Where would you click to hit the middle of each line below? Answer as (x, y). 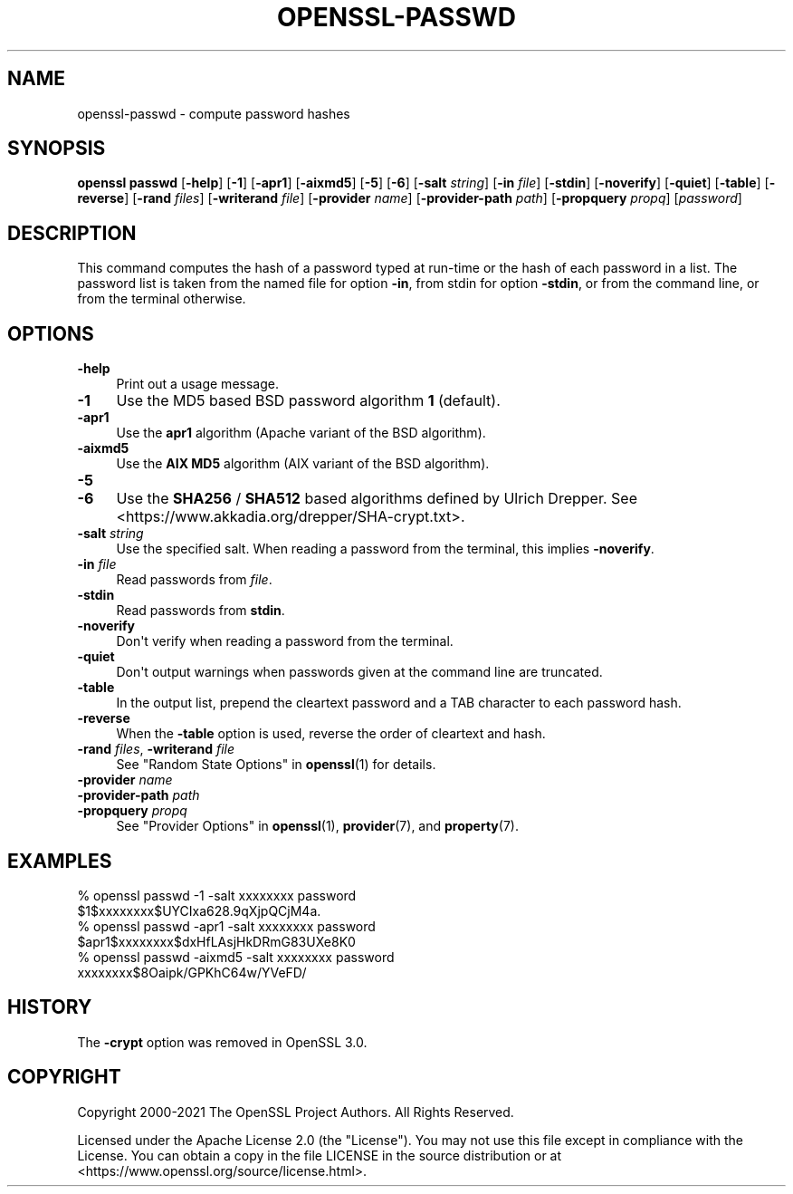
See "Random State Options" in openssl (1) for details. (276, 765)
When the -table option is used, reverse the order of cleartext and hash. (331, 734)
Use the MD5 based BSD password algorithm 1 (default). (308, 401)
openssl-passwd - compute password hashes (214, 113)
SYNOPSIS (57, 149)
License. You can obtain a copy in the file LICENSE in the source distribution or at (320, 1155)
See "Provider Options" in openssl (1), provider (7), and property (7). (317, 826)
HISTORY (50, 1007)
